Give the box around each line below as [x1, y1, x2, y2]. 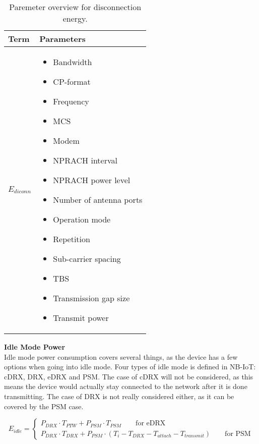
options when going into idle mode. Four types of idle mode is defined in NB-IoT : [4, 361, 256, 372]
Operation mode [53, 213, 111, 225]
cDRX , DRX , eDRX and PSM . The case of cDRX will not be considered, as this [4, 371, 253, 381]
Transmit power [53, 312, 109, 323]
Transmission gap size [53, 292, 130, 304]
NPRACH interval [53, 154, 117, 166]
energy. [62, 13, 88, 24]
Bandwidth [53, 56, 92, 68]
